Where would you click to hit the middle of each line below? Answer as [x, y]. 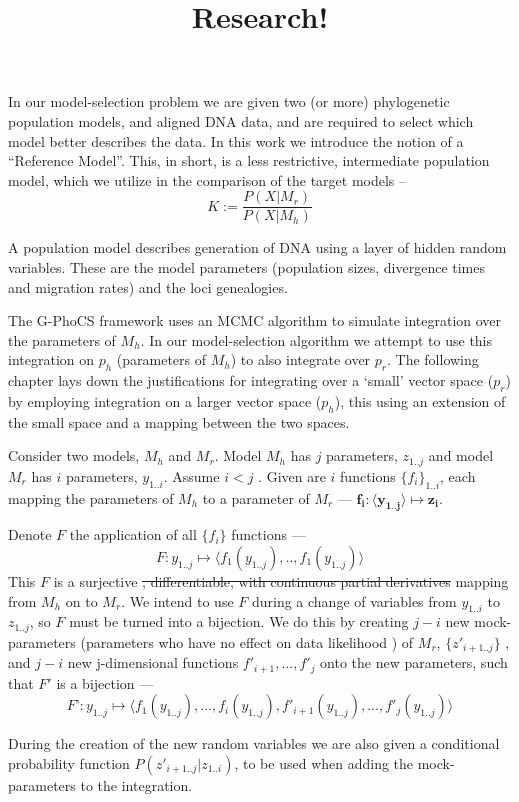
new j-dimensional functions [153, 662]
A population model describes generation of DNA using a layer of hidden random [257, 247]
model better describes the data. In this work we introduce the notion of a [236, 140]
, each [458, 475]
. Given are [292, 475]
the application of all [133, 534]
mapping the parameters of [91, 497]
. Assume [191, 475]
